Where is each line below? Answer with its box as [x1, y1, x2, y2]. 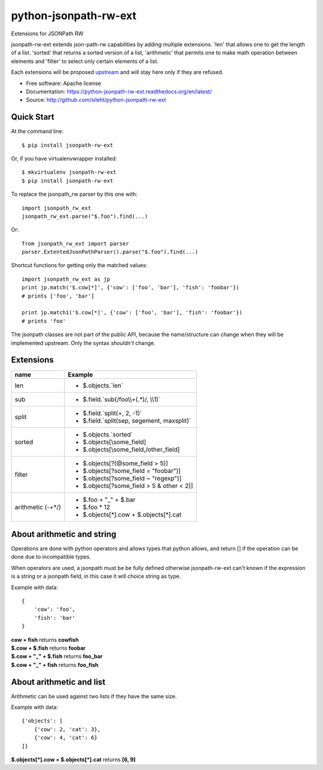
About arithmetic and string [11, 529, 117, 539]
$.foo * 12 [83, 503, 111, 511]
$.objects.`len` [83, 381, 124, 389]
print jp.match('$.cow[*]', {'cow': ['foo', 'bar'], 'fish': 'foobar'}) [22, 284, 239, 291]
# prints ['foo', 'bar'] [22, 292, 95, 299]
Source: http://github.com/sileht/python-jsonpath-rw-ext [26, 96, 166, 104]
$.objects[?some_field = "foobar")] [83, 466, 181, 475]
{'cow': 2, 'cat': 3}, [33, 726, 101, 733]
